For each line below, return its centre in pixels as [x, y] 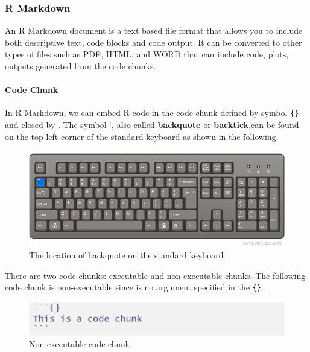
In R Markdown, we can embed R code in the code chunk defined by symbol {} [152, 113]
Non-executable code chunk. [81, 344]
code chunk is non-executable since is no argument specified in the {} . [134, 287]
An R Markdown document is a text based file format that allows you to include [154, 30]
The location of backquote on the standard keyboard [126, 255]
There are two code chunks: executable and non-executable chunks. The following [155, 275]
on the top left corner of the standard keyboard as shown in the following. [142, 136]
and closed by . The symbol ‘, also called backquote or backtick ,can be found [152, 125]
